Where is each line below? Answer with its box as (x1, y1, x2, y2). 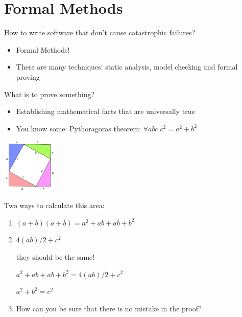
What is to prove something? (4, 88, 95, 99)
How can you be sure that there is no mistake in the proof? (16, 303, 202, 313)
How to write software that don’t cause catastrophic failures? (4, 27, 196, 38)
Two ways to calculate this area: (4, 200, 105, 211)
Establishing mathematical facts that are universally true (16, 106, 195, 117)
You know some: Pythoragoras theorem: (16, 123, 141, 133)
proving (16, 71, 40, 82)
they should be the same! (16, 251, 95, 262)
